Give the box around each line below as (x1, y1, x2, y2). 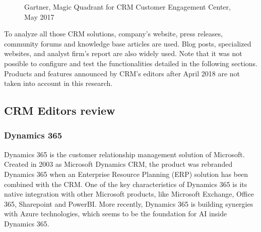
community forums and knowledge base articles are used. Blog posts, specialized (4, 38, 251, 49)
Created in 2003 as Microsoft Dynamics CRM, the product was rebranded (4, 159, 233, 169)
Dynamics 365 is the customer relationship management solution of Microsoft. (4, 149, 245, 159)
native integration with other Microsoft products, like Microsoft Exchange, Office (4, 189, 254, 199)
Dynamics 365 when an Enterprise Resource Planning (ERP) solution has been (4, 168, 248, 179)
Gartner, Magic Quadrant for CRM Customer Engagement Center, (24, 2, 231, 12)
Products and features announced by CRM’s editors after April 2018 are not (4, 68, 240, 78)
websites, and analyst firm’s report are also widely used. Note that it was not (4, 48, 242, 59)
